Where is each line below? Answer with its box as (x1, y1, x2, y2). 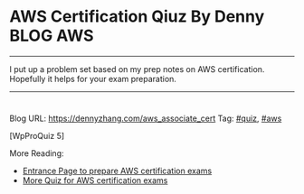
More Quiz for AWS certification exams (22, 174, 168, 186)
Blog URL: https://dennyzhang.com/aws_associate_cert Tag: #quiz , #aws (9, 113, 282, 124)
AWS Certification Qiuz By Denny (9, 6, 265, 27)
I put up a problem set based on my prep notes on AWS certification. (9, 63, 265, 74)
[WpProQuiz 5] (9, 130, 65, 141)
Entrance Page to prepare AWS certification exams (22, 165, 213, 176)
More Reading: (9, 147, 64, 159)
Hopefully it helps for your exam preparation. (9, 73, 176, 84)
